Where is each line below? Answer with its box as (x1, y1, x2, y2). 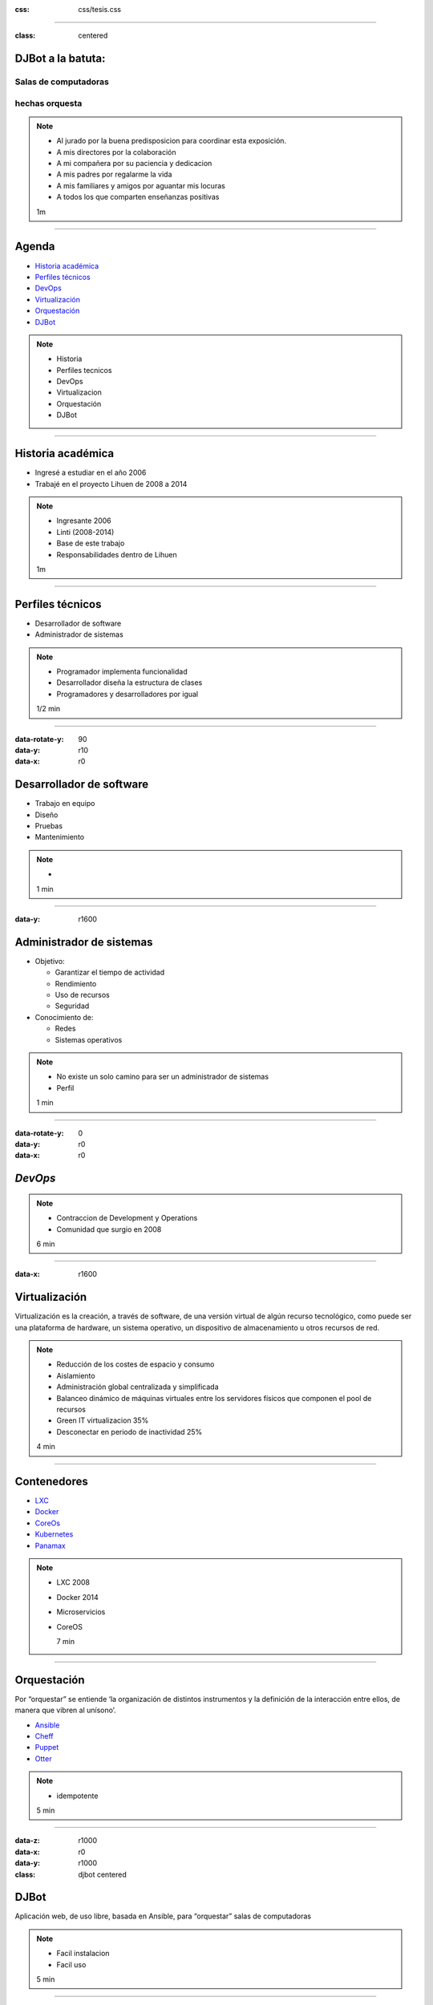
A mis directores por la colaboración (56, 147, 176, 156)
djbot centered (78, 1869, 127, 1879)
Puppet (34, 1743, 59, 1752)
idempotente (56, 1791, 99, 1800)
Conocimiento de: (34, 1012, 94, 1022)
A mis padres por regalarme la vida (56, 169, 172, 180)
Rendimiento (55, 978, 97, 988)
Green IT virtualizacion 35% (56, 1416, 149, 1425)
